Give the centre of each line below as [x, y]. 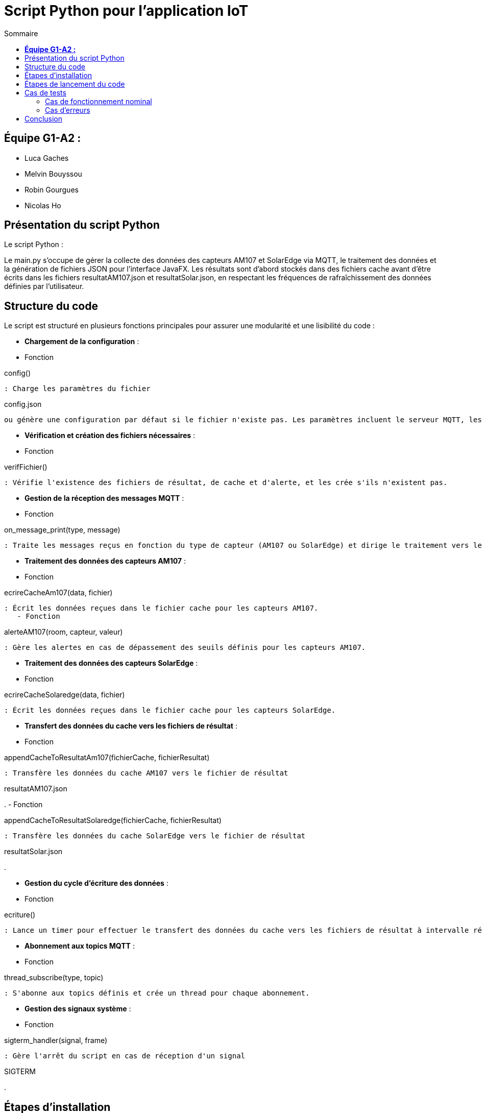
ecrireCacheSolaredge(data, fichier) [65, 695]
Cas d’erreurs [68, 110]
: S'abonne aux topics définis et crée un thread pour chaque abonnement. [157, 993]
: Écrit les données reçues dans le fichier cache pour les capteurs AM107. [161, 608]
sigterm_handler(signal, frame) [56, 1041]
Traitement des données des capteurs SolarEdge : [111, 663]
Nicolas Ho [43, 205]
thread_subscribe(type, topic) [54, 978]
